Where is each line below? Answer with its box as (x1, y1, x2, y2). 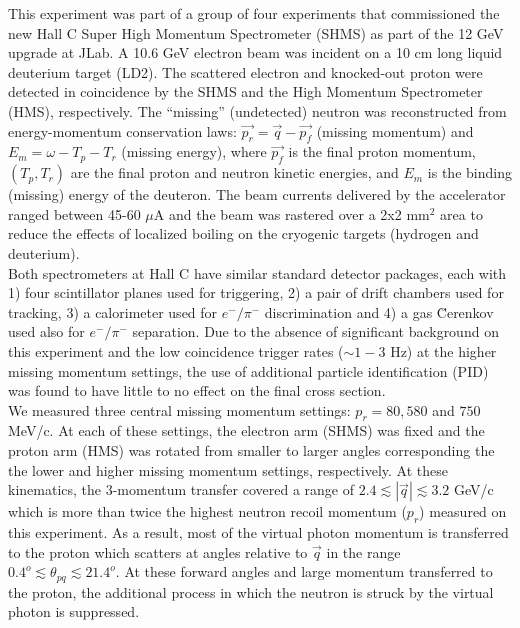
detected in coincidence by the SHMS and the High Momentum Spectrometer (8, 81, 483, 102)
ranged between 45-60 (8, 203, 141, 224)
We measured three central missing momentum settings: (8, 399, 351, 420)
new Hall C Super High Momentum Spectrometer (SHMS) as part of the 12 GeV (8, 22, 504, 43)
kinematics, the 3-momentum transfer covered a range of (8, 479, 354, 500)
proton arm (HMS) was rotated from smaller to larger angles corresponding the (8, 440, 495, 461)
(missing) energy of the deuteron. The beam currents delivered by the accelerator (8, 184, 506, 205)
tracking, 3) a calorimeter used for (8, 301, 218, 322)
